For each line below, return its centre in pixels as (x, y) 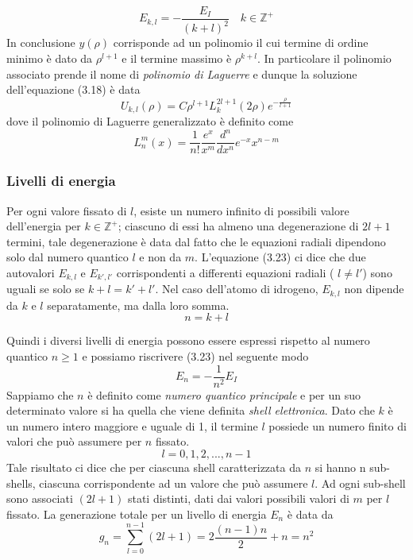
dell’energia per (44, 226)
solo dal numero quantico (68, 257)
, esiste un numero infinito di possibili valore (241, 210)
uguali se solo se (46, 289)
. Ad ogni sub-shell (360, 483)
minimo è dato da (50, 58)
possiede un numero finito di (338, 425)
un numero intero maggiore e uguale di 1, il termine (132, 425)
